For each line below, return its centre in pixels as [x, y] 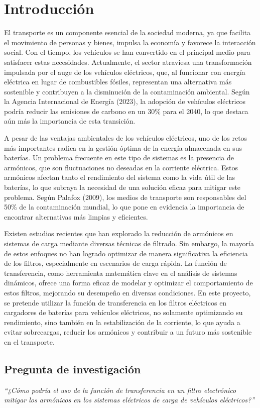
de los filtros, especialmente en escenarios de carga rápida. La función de [115, 263]
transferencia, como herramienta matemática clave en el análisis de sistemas [121, 273]
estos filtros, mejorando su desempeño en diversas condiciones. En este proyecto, [127, 292]
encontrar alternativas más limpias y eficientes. [76, 216]
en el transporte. [29, 341]
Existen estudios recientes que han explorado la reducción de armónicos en [119, 233]
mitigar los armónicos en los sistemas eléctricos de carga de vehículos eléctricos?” [129, 400]
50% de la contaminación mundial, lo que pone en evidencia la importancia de [124, 207]
